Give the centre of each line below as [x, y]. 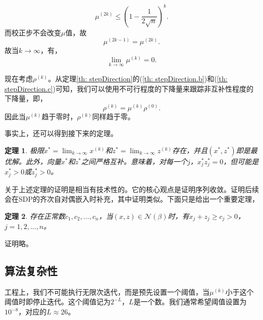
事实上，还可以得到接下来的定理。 [61, 133]
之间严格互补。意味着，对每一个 [134, 161]
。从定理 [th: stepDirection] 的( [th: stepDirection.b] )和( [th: [138, 78]
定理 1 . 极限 [24, 150]
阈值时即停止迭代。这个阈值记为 [58, 302]
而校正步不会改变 [33, 32]
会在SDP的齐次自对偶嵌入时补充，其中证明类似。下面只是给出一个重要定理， [132, 199]
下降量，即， [26, 98]
